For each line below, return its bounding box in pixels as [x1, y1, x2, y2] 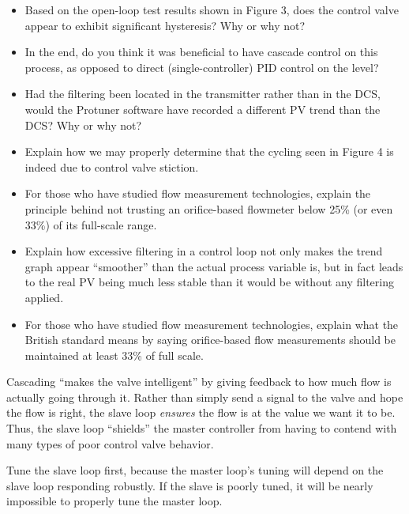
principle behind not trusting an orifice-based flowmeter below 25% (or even [24, 200, 393, 217]
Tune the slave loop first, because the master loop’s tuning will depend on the [6, 462, 384, 478]
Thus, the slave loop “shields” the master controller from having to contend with [6, 420, 397, 437]
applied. [24, 289, 64, 305]
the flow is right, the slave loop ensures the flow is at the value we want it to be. [6, 404, 396, 421]
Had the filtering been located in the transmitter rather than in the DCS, [24, 85, 381, 102]
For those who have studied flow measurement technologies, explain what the [24, 316, 399, 332]
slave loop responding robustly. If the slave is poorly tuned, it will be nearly [6, 477, 373, 493]
